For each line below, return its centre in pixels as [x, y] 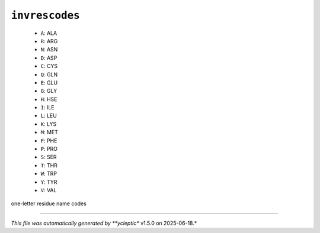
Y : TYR [49, 182]
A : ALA [49, 33]
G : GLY [49, 91]
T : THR [49, 165]
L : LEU [49, 116]
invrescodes [45, 15]
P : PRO [49, 149]
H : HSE [49, 99]
